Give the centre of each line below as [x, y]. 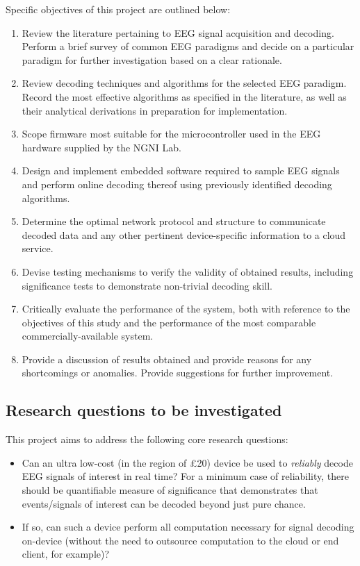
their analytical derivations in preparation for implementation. [155, 110]
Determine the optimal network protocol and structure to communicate [174, 221]
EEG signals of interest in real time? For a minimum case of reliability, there [185, 476]
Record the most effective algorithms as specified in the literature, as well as [184, 96]
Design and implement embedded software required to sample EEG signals [181, 170]
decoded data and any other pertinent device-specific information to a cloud [184, 234]
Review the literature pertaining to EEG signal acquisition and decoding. [178, 32]
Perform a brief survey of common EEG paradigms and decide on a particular [188, 46]
